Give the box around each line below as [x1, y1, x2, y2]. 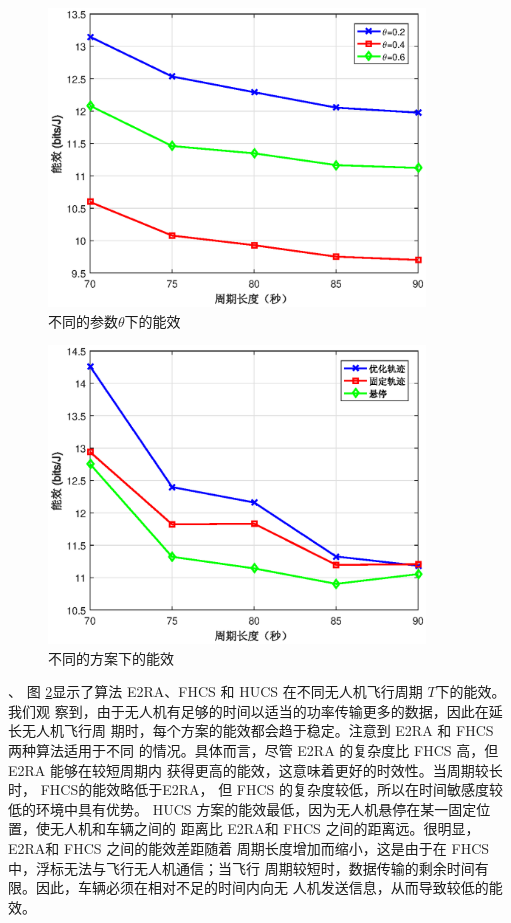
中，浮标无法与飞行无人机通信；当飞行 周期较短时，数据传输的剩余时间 [8, 857, 475, 878]
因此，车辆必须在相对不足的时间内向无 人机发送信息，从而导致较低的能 [35, 877, 503, 898]
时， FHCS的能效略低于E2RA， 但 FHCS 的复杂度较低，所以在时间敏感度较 [8, 779, 504, 800]
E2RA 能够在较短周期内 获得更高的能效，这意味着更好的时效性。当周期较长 [8, 759, 503, 780]
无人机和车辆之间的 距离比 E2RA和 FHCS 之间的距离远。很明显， [49, 818, 480, 839]
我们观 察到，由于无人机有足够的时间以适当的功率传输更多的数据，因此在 [8, 700, 489, 721]
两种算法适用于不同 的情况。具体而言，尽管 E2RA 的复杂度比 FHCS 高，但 [8, 740, 499, 761]
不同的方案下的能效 [48, 647, 174, 668]
